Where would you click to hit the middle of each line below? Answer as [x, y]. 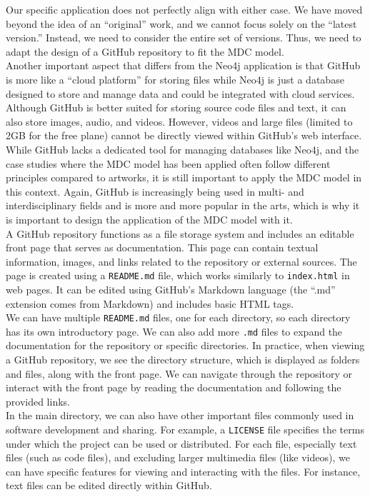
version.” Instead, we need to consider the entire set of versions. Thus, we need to [184, 37]
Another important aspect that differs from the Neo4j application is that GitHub [183, 65]
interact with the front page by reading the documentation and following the [174, 387]
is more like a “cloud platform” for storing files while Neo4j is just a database [175, 79]
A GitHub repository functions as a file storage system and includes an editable [180, 233]
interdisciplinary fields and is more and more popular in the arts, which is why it [183, 205]
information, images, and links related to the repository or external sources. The [181, 261]
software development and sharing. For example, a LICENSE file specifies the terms [185, 429]
